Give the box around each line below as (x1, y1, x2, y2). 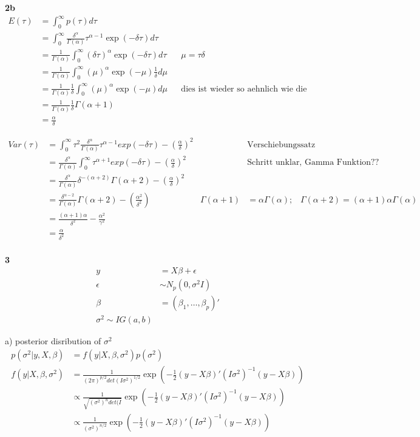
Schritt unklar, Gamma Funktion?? (247, 158, 379, 167)
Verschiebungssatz (247, 140, 316, 149)
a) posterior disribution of (5, 335, 101, 347)
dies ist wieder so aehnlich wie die (181, 84, 307, 93)
